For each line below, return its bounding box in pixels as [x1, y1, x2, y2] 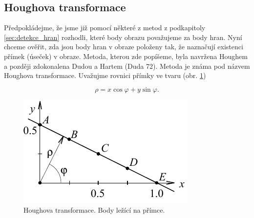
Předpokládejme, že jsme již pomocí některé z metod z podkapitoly [4, 22, 206, 33]
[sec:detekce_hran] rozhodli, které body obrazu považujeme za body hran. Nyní [4, 32, 242, 42]
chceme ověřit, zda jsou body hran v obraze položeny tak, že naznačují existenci [4, 41, 243, 52]
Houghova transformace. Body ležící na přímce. [23, 205, 165, 215]
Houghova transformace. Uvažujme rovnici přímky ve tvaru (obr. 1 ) [4, 70, 206, 80]
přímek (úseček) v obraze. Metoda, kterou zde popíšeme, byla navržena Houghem [4, 51, 248, 61]
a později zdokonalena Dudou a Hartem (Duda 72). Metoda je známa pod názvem [4, 60, 250, 71]
